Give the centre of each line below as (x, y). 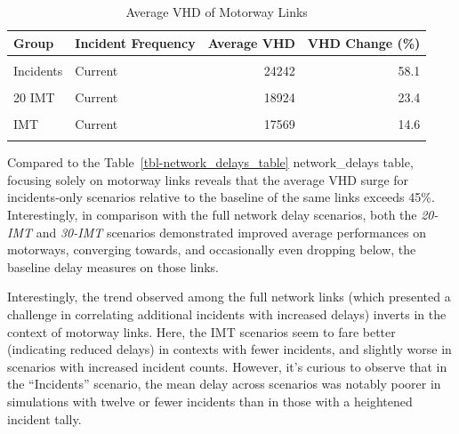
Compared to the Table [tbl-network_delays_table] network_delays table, (210, 162)
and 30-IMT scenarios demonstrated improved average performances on (231, 232)
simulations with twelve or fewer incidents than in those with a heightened (210, 401)
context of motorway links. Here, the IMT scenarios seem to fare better (201, 331)
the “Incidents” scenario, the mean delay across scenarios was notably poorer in (224, 384)
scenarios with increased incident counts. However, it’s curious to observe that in (227, 366)
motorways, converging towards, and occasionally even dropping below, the (212, 249)
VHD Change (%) (364, 42)
